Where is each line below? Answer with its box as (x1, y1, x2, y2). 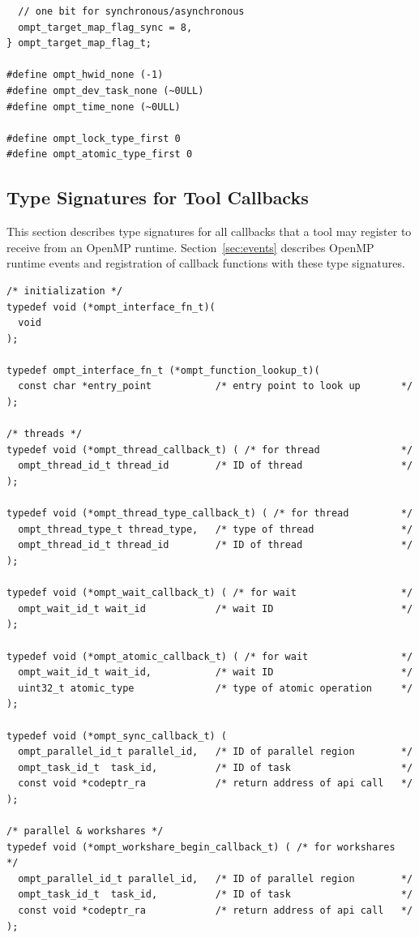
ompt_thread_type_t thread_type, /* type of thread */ (18, 523, 413, 535)
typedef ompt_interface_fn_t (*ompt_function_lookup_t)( (6, 364, 320, 376)
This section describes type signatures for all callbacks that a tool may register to (6, 223, 412, 240)
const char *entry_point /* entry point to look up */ (18, 380, 413, 392)
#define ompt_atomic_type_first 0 (6, 148, 193, 161)
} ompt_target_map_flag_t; (6, 37, 152, 49)
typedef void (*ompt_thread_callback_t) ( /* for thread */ (6, 443, 413, 456)
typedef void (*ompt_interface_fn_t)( (6, 301, 216, 313)
